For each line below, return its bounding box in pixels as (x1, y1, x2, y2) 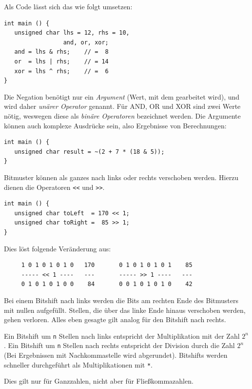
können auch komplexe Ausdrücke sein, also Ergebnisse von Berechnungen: (4, 120, 227, 130)
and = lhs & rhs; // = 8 (14, 48, 109, 56)
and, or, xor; (63, 39, 109, 46)
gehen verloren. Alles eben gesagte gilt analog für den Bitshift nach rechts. (4, 314, 226, 325)
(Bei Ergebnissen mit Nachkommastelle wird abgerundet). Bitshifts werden (4, 350, 228, 360)
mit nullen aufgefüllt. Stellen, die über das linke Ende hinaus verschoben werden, (4, 305, 246, 315)
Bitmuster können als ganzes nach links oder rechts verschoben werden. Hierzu (4, 172, 239, 182)
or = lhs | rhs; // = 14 (14, 58, 109, 65)
